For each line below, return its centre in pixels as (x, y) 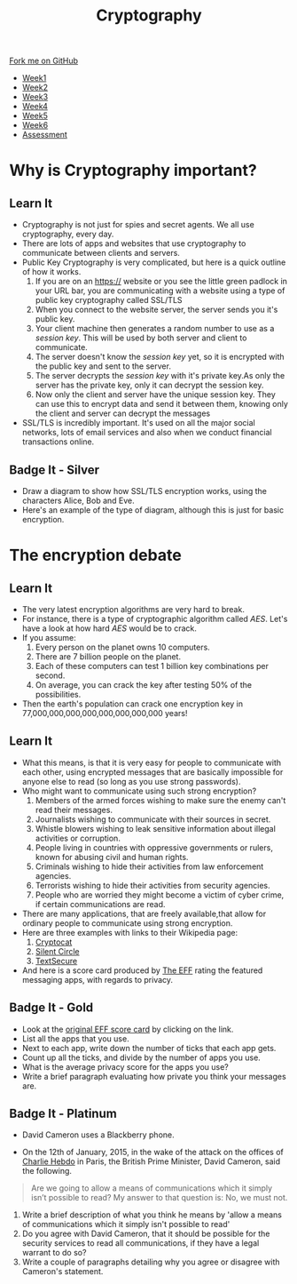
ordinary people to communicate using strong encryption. (127, 923)
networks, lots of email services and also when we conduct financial (147, 433)
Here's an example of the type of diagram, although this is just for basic (153, 510)
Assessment (45, 135)
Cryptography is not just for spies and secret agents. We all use (138, 225)
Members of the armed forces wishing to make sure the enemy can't (160, 800)
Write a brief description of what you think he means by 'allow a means (152, 1215)
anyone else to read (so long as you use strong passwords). (131, 781)
